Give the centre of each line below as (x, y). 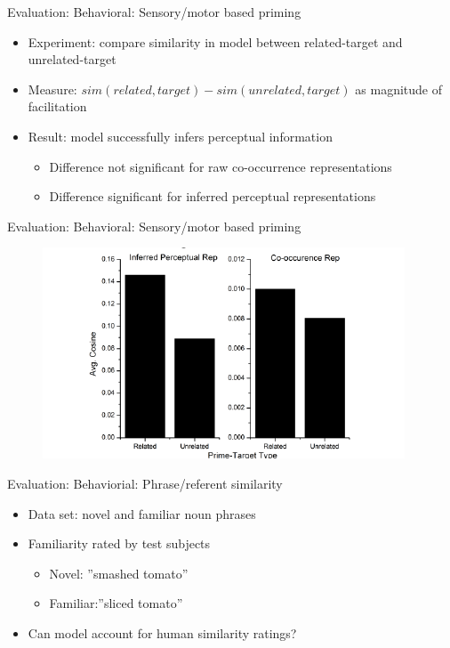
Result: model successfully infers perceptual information (180, 136)
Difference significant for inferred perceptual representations (213, 196)
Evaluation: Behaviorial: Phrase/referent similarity (145, 483)
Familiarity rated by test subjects (119, 543)
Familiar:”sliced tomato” (116, 603)
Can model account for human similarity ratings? (162, 632)
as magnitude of (398, 89)
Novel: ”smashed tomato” (119, 573)
